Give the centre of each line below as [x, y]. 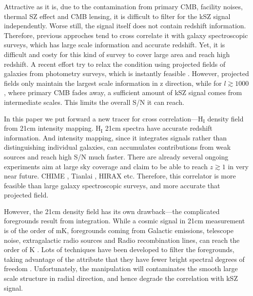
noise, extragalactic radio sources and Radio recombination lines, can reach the [122, 240]
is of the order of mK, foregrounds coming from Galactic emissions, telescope [119, 230]
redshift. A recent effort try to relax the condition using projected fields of [115, 64]
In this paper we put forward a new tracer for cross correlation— [101, 118]
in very [238, 166]
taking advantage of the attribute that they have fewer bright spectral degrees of [124, 259]
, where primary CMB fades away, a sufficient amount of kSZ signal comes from [123, 92]
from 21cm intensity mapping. [49, 128]
